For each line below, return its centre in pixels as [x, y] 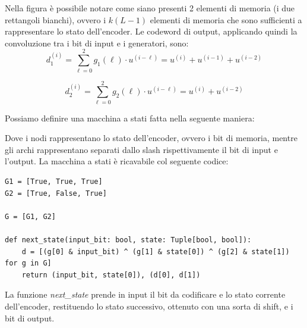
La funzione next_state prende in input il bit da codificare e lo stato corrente [145, 294]
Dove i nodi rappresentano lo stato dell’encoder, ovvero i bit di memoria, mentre [151, 138]
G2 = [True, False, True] [56, 193]
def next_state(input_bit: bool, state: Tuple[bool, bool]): [128, 240]
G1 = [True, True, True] [54, 182]
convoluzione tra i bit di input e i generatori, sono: [97, 43]
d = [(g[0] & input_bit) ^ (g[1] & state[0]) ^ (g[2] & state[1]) [156, 252]
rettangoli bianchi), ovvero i [56, 19]
